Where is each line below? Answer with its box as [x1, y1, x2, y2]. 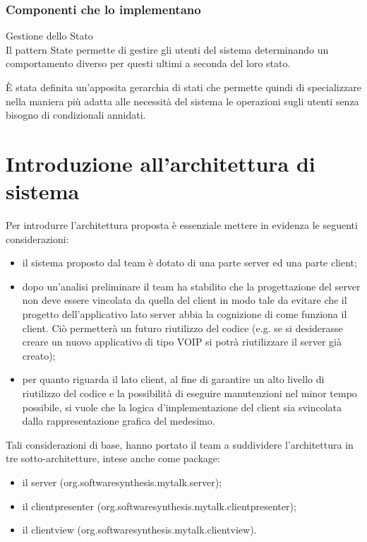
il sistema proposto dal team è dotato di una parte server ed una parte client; [22, 255, 357, 270]
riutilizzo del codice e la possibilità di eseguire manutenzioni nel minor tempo [22, 386, 357, 401]
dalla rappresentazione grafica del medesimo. [22, 413, 215, 428]
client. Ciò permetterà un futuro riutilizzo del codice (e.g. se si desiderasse [22, 320, 343, 335]
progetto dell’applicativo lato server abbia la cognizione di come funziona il [22, 307, 347, 322]
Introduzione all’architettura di [6, 148, 315, 177]
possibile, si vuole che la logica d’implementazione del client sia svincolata [22, 399, 342, 414]
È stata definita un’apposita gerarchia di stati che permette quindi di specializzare [6, 80, 361, 94]
